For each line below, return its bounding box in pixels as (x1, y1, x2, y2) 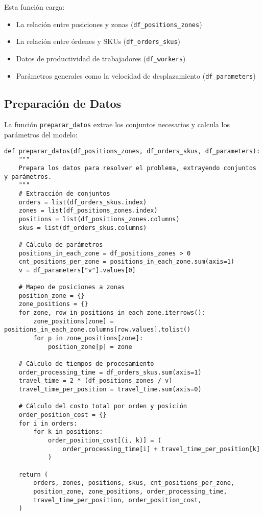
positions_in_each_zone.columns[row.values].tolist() (4, 326, 191, 334)
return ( (18, 471, 48, 478)
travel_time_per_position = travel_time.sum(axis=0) (18, 386, 202, 393)
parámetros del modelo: (4, 129, 78, 140)
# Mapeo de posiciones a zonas (18, 284, 125, 291)
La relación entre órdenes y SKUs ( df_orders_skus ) (16, 36, 180, 46)
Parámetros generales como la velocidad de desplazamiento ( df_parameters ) (16, 70, 256, 81)
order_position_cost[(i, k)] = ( (47, 436, 161, 444)
